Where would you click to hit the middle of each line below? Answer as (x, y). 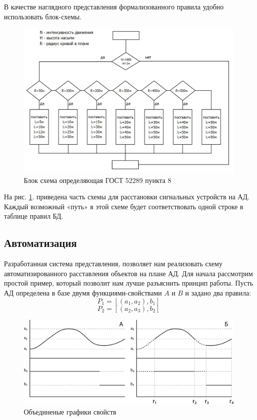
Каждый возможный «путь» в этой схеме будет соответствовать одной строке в (124, 206)
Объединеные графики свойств (70, 412)
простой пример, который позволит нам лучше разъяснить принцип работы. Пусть (128, 283)
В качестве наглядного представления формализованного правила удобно (114, 6)
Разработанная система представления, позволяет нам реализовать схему (113, 264)
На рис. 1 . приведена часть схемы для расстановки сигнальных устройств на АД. (127, 197)
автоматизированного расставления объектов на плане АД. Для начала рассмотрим (128, 273)
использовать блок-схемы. (43, 16)
